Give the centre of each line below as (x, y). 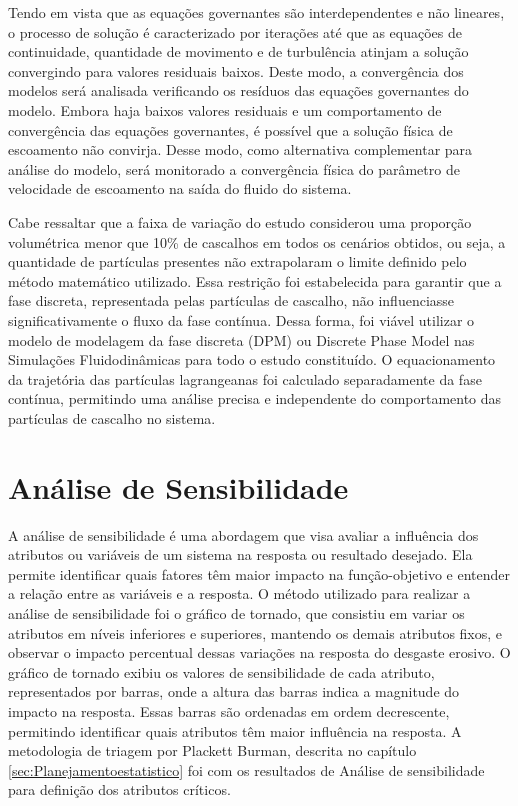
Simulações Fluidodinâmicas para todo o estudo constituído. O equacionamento (252, 359)
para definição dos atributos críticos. (119, 789)
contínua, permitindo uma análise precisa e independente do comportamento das (255, 398)
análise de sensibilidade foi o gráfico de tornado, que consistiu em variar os (236, 612)
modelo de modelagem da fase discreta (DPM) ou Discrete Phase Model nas (241, 339)
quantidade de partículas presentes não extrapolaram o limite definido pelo (237, 261)
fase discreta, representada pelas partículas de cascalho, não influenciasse (231, 300)
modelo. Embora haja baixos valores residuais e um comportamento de (225, 109)
